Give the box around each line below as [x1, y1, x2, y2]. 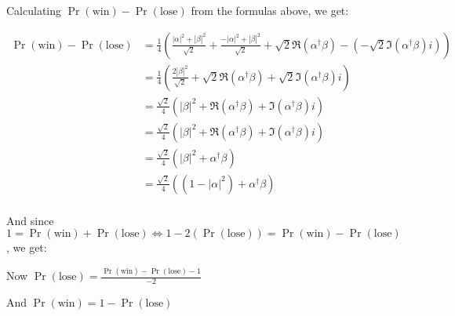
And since [6, 212, 54, 228]
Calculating [6, 2, 62, 18]
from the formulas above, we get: [191, 2, 349, 18]
